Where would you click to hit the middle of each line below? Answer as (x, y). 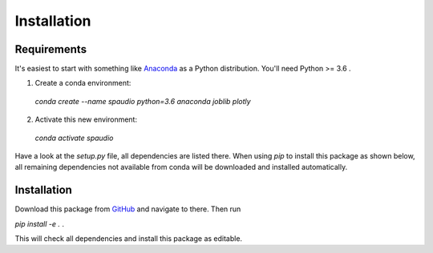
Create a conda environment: (83, 83)
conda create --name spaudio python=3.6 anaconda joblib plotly (143, 101)
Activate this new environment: (86, 119)
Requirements (51, 49)
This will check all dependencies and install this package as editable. (129, 239)
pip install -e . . (39, 223)
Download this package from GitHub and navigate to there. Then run (128, 209)
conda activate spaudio (74, 138)
